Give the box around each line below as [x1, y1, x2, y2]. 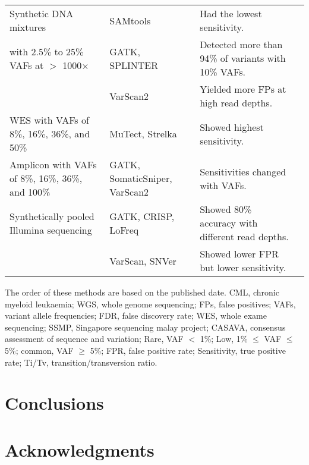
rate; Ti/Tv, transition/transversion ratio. [5, 356, 157, 368]
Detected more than [200, 37, 283, 51]
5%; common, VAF [5, 344, 74, 356]
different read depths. [200, 230, 289, 243]
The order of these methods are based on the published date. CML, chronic [5, 286, 279, 298]
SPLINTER [109, 58, 159, 72]
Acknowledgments [5, 437, 154, 461]
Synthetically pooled [10, 209, 94, 223]
